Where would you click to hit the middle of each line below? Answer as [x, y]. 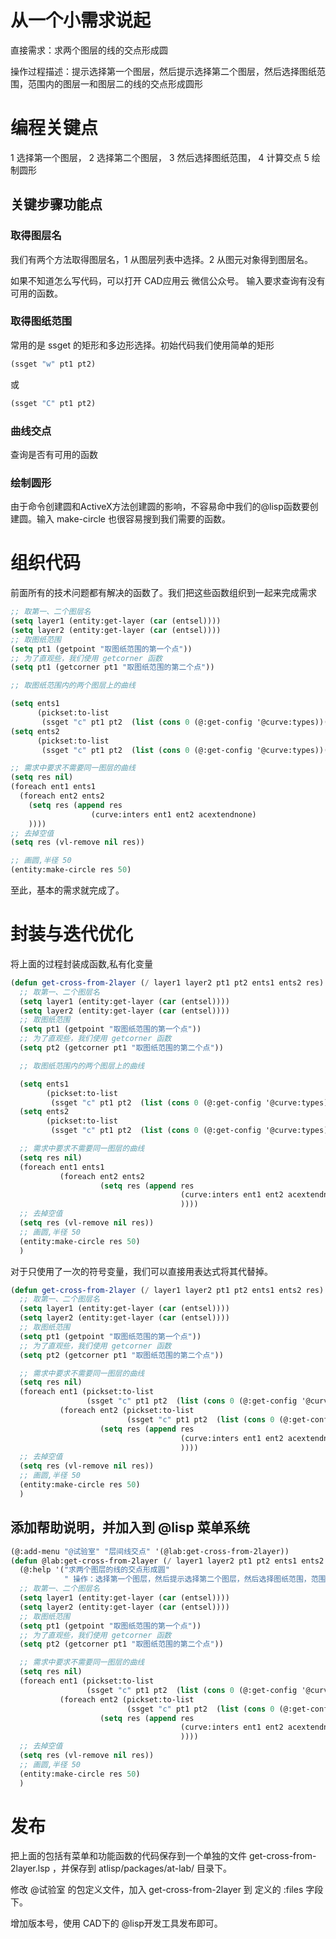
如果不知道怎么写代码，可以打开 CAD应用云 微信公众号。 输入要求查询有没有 [168, 280]
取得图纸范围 [41, 321]
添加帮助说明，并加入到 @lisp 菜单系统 [130, 1527]
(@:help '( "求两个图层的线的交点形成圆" [94, 1570]
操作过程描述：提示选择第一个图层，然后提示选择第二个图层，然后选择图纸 [163, 71]
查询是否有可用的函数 [54, 454]
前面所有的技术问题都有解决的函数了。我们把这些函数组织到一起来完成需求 [163, 593]
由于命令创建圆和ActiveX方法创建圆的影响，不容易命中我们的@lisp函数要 [160, 507]
